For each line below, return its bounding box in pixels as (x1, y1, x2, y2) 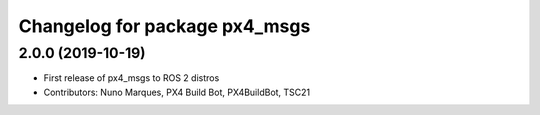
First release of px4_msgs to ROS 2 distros (43, 72, 220, 84)
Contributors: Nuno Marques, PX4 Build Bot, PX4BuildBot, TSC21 (43, 86, 311, 98)
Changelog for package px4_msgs (18, 15, 311, 37)
